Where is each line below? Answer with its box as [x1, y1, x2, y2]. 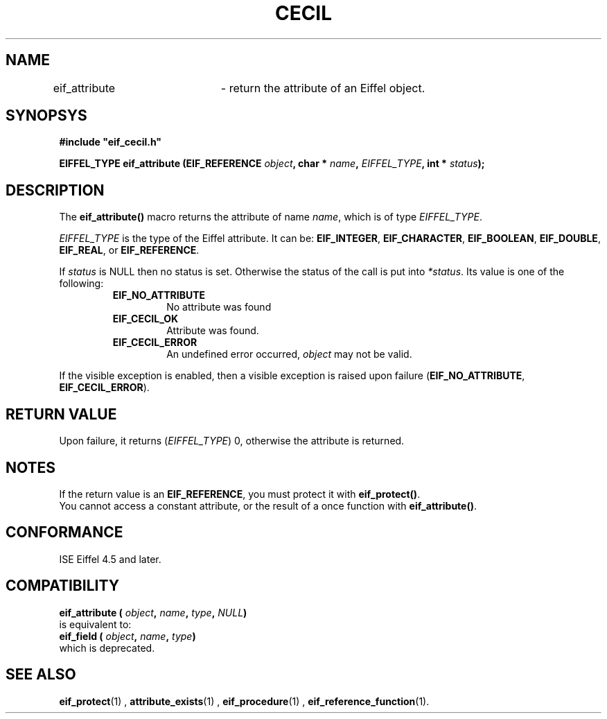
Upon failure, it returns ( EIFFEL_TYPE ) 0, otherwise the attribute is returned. [59, 435, 405, 447]
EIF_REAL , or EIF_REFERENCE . [59, 244, 200, 257]
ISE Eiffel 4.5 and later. [59, 553, 161, 565]
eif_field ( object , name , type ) [59, 630, 196, 642]
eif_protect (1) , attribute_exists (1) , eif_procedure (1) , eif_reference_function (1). [59, 695, 430, 707]
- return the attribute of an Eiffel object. [220, 80, 425, 95]
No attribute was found [166, 301, 272, 313]
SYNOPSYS [6, 107, 87, 125]
